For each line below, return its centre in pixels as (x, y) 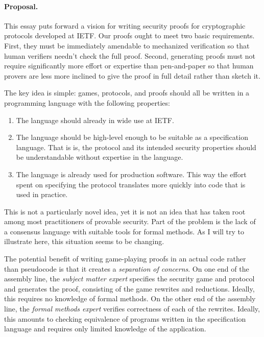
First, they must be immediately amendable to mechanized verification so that (127, 45)
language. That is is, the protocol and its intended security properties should (136, 147)
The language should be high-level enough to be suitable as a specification (132, 137)
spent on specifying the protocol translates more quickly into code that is (131, 184)
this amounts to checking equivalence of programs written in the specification (125, 318)
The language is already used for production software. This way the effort (131, 174)
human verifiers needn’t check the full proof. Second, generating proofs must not (130, 55)
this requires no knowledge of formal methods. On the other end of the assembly (130, 298)
